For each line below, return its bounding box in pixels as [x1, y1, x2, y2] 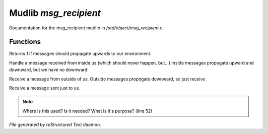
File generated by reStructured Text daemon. [9, 122, 101, 128]
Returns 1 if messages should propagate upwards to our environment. [9, 51, 152, 57]
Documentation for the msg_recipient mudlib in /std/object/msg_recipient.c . [9, 25, 164, 31]
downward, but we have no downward [9, 67, 88, 73]
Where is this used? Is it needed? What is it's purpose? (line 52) [22, 108, 152, 114]
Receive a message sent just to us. [9, 85, 80, 91]
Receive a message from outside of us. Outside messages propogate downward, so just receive [9, 76, 205, 82]
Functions [9, 38, 41, 46]
